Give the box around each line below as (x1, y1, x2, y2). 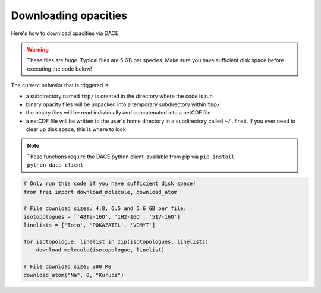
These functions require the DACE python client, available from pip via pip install (27, 153, 235, 160)
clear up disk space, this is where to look (26, 126, 126, 133)
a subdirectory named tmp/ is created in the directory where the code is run (26, 93, 213, 100)
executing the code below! (27, 65, 92, 72)
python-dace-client (27, 162, 84, 168)
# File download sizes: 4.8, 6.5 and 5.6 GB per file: (23, 205, 187, 212)
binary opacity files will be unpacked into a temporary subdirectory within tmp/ (26, 101, 221, 108)
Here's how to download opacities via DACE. (11, 30, 120, 37)
